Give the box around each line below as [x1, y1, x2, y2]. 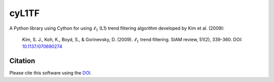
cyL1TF [9, 8, 40, 19]
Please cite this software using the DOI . [9, 70, 92, 76]
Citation [9, 57, 36, 65]
